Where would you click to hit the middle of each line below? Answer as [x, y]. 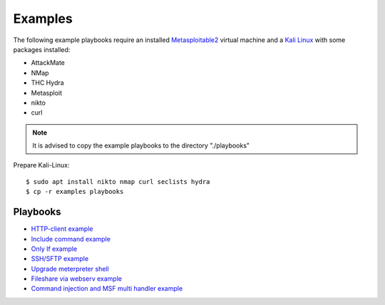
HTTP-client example [62, 229]
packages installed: [42, 49]
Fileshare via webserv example [77, 279]
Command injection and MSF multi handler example [107, 289]
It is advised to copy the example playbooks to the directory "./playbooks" [141, 145]
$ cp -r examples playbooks [75, 192]
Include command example [71, 239]
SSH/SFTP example [60, 259]
